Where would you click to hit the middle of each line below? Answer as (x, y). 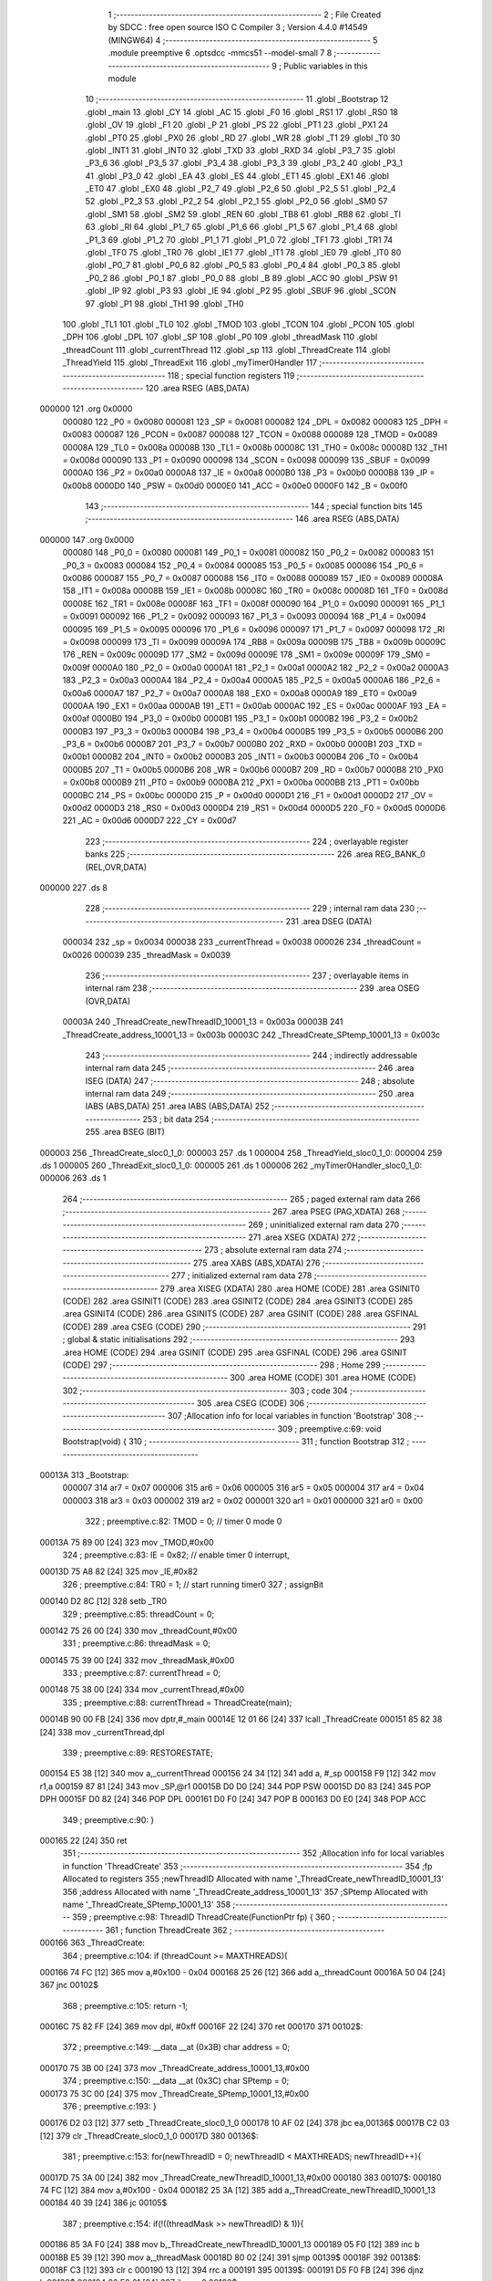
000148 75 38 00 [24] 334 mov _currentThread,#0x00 (142, 1690)
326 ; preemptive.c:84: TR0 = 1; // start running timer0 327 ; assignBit (193, 1584)
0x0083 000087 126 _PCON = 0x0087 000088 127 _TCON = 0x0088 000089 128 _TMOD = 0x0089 (250, 434)
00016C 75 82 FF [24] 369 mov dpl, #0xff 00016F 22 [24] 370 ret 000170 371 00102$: (201, 2026)
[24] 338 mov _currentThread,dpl (102, 1732)
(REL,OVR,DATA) (116, 867)
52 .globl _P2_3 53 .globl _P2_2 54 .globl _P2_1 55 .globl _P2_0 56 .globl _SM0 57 (236, 202)
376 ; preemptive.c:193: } (109, 2107)
